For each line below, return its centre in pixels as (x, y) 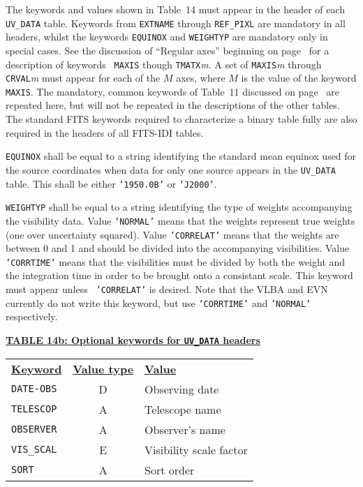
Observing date (182, 389)
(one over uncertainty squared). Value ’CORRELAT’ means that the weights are (172, 234)
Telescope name (183, 409)
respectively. (32, 316)
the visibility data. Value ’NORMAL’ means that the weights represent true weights (180, 220)
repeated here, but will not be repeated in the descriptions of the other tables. (173, 105)
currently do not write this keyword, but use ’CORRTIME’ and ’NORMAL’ (158, 302)
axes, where (201, 78)
